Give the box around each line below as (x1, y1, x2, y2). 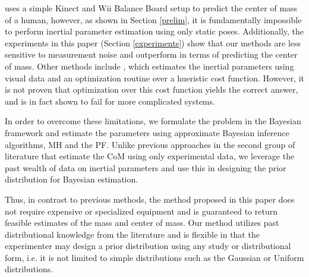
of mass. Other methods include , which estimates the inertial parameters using (5, 59, 294, 72)
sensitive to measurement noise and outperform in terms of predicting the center (5, 48, 298, 61)
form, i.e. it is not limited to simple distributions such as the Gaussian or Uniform (5, 251, 304, 263)
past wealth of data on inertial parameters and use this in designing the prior (5, 161, 286, 174)
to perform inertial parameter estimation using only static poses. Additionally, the (5, 25, 304, 37)
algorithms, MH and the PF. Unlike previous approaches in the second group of (5, 138, 295, 150)
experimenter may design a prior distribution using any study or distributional (5, 240, 291, 252)
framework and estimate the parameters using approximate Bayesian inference (5, 126, 290, 138)
